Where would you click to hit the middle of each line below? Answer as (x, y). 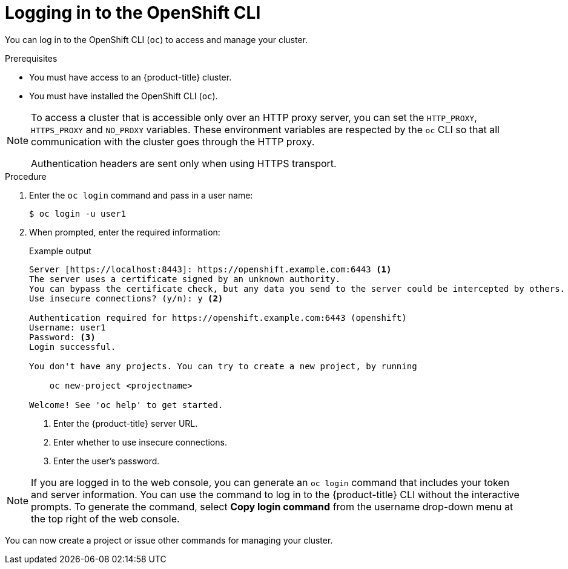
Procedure (26, 176)
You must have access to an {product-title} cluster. (130, 77)
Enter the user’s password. (107, 461)
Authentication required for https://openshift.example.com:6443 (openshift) (218, 317)
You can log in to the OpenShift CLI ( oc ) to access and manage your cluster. (156, 39)
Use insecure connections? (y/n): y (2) (126, 298)
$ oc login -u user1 (78, 213)
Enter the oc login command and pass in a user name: (141, 195)
